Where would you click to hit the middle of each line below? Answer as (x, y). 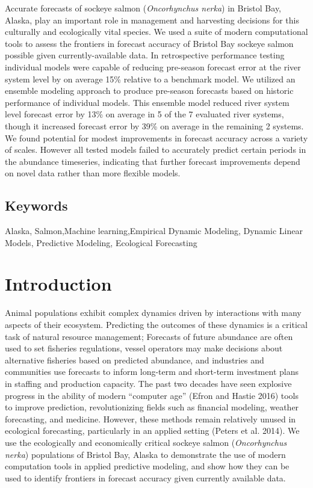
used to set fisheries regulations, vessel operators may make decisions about (144, 348)
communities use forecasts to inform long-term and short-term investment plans (152, 372)
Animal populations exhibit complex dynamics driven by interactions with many (153, 313)
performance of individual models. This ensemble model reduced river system (147, 102)
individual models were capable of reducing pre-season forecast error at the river (153, 66)
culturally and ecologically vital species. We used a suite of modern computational (156, 32)
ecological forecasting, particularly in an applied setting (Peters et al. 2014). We (152, 431)
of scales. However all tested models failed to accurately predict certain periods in (156, 150)
